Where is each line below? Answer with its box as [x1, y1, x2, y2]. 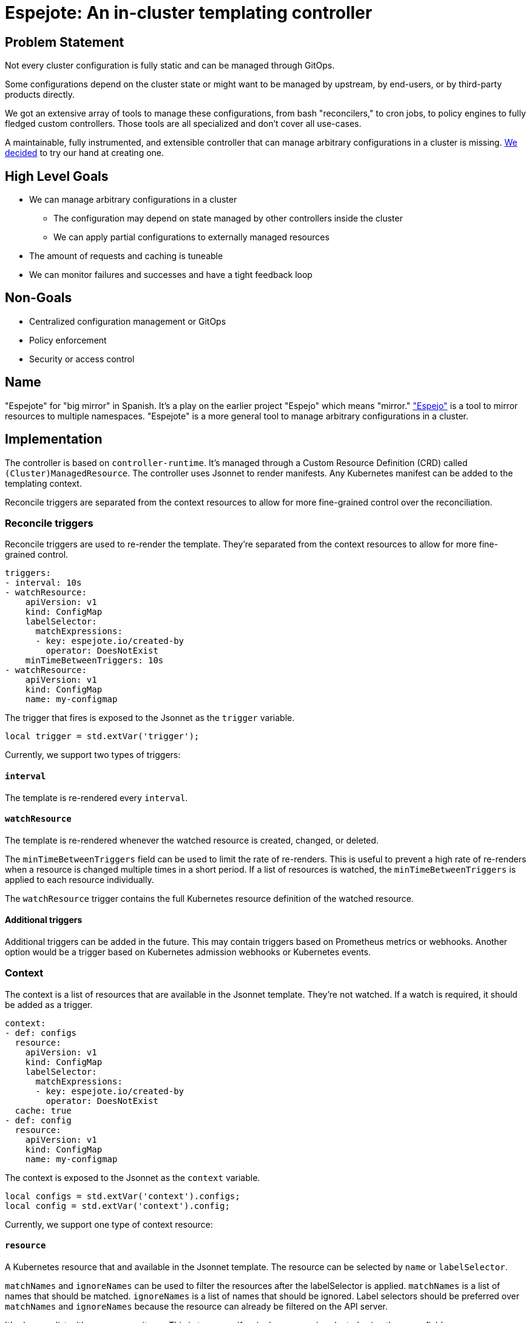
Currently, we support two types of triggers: [5, 749, 181, 760]
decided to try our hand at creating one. [5, 147, 164, 158]
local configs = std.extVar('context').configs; [5, 1191, 240, 1201]
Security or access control [29, 353, 135, 364]
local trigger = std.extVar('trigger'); [5, 731, 200, 742]
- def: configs [5, 1027, 77, 1038]
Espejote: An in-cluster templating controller [5, 2, 373, 23]
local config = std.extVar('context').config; [5, 1200, 230, 1211]
